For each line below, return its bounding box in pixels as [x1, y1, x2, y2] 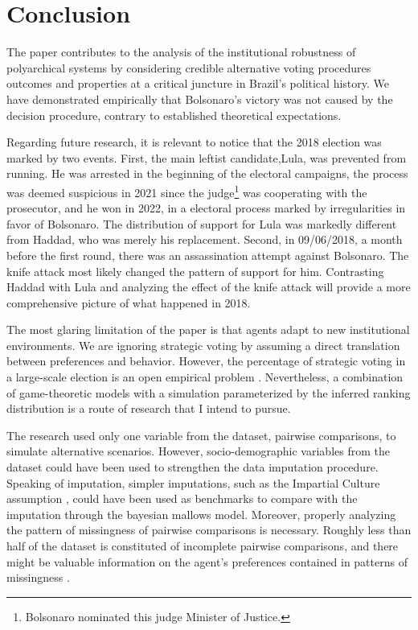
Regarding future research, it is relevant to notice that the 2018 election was [6, 134, 382, 150]
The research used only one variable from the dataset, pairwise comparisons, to [6, 426, 396, 443]
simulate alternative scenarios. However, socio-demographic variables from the [6, 443, 390, 459]
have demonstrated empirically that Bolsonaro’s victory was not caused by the [6, 90, 393, 107]
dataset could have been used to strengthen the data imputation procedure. [6, 459, 379, 476]
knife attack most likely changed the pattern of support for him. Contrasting [6, 262, 384, 279]
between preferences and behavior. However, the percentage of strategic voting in [6, 352, 406, 369]
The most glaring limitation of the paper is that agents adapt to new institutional [6, 321, 410, 338]
